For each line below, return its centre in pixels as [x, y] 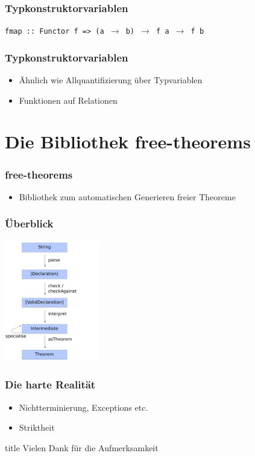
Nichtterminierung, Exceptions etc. [83, 407]
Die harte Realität [50, 385]
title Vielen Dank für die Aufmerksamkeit [82, 447]
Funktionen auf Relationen [68, 100]
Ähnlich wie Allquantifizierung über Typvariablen [111, 80]
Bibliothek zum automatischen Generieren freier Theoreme [127, 196]
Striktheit [37, 427]
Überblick [29, 223]
